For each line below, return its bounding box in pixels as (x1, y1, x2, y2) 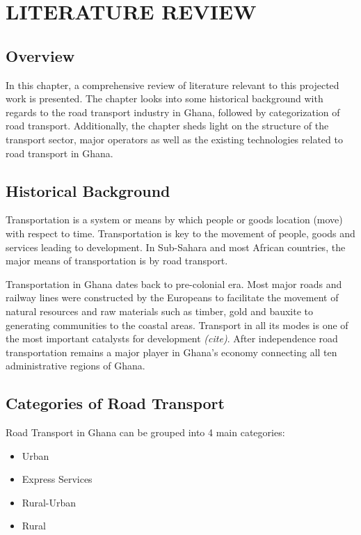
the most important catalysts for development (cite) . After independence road (6, 331, 338, 346)
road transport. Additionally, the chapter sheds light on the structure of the (6, 118, 329, 133)
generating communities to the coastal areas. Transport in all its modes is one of (6, 317, 348, 332)
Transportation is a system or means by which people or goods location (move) (6, 212, 343, 227)
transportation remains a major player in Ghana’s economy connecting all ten (6, 344, 337, 359)
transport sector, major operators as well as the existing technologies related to (6, 131, 343, 146)
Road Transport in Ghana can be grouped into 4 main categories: (6, 425, 285, 440)
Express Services (22, 472, 93, 486)
